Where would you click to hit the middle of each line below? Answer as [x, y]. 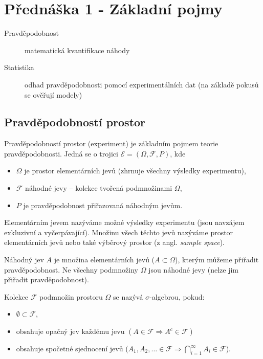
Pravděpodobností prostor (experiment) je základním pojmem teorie [111, 143]
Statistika [19, 67]
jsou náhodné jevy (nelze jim [193, 269]
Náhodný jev [24, 260]
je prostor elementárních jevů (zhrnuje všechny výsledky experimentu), [135, 171]
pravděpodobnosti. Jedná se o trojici [61, 153]
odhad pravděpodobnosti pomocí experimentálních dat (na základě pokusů [142, 84]
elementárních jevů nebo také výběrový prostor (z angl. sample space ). [114, 242]
